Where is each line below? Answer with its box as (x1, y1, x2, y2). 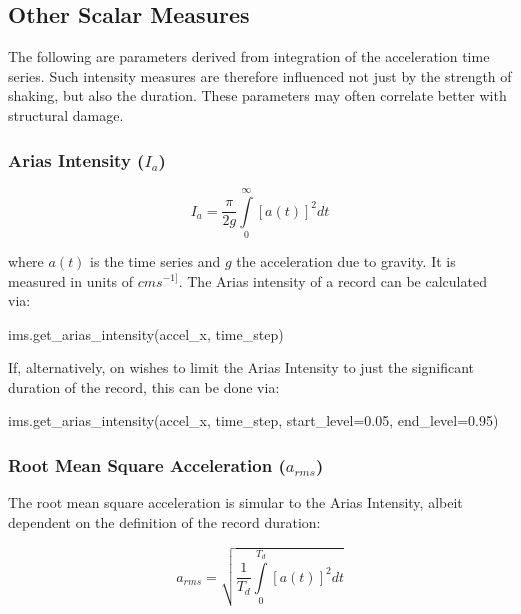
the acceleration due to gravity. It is (236, 250, 456, 271)
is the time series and (90, 250, 221, 271)
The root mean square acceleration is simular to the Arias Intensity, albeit (8, 492, 463, 513)
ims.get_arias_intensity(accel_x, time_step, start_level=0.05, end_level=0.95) (8, 410, 499, 431)
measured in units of (8, 270, 134, 291)
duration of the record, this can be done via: (8, 376, 280, 397)
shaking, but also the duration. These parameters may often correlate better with (8, 85, 507, 106)
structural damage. (8, 104, 124, 125)
